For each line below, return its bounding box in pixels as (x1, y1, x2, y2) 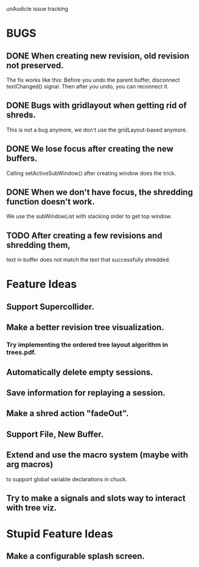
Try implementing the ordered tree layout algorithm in (6, 340, 169, 349)
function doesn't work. (6, 197, 96, 207)
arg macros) (6, 459, 54, 470)
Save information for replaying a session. (6, 387, 166, 398)
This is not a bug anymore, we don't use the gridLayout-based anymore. (6, 126, 187, 133)
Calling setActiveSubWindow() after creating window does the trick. (6, 169, 176, 177)
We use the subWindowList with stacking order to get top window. (6, 213, 172, 220)
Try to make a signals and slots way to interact (6, 493, 186, 503)
